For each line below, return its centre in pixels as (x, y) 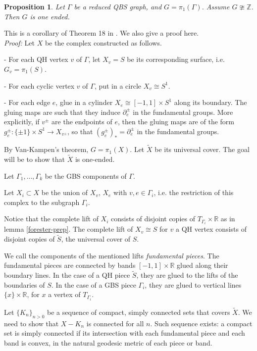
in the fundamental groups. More (183, 112)
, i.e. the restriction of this (194, 192)
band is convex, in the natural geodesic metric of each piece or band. (108, 342)
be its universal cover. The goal (202, 149)
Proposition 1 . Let (34, 6)
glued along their (203, 265)
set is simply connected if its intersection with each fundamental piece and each (125, 333)
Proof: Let (19, 42)
